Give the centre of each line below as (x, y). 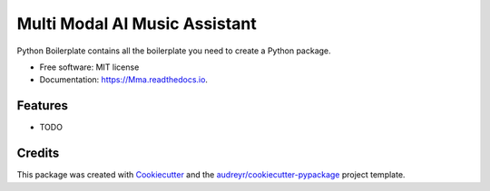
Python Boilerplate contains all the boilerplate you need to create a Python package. (174, 51)
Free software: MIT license (89, 67)
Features (42, 105)
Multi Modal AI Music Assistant (137, 24)
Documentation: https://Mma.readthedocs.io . (124, 80)
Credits (38, 153)
